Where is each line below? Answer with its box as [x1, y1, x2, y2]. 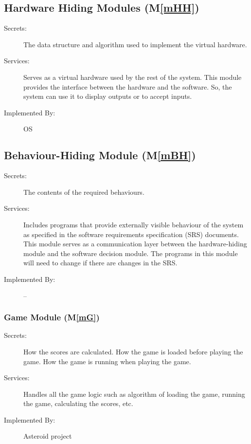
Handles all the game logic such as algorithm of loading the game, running [23, 388, 245, 399]
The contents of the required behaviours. [23, 186, 144, 197]
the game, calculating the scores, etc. [23, 398, 133, 408]
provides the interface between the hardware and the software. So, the [23, 81, 232, 92]
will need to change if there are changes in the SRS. [23, 258, 178, 268]
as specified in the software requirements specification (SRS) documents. [23, 229, 239, 239]
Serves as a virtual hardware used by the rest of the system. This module [23, 72, 242, 82]
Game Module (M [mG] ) [4, 311, 100, 323]
